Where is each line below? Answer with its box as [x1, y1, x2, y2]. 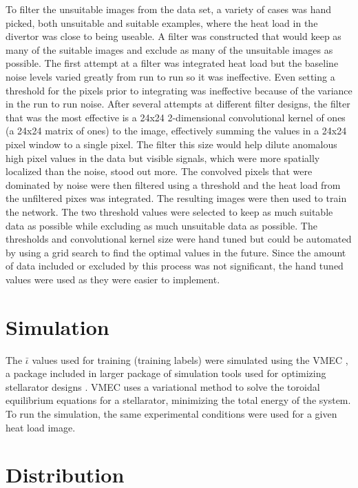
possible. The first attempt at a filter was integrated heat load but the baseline [6, 56, 339, 70]
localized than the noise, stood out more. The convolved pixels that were [6, 164, 313, 179]
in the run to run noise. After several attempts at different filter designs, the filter [6, 96, 350, 111]
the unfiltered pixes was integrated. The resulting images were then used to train [6, 191, 347, 205]
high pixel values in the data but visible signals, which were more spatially [6, 150, 320, 165]
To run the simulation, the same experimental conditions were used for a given [6, 406, 337, 420]
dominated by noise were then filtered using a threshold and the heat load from [6, 177, 341, 192]
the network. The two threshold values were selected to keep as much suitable [6, 204, 333, 218]
